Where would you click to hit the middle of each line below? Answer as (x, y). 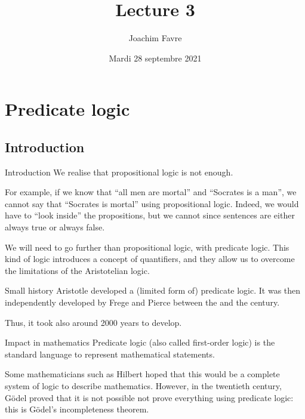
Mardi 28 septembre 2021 (155, 58)
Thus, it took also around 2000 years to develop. (93, 322)
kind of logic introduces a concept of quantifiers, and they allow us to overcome (150, 259)
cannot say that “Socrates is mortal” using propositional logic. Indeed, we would (152, 203)
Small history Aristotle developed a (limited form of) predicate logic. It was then (153, 290)
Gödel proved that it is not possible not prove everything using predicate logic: (149, 397)
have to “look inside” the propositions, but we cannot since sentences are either (150, 215)
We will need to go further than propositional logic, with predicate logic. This (147, 247)
